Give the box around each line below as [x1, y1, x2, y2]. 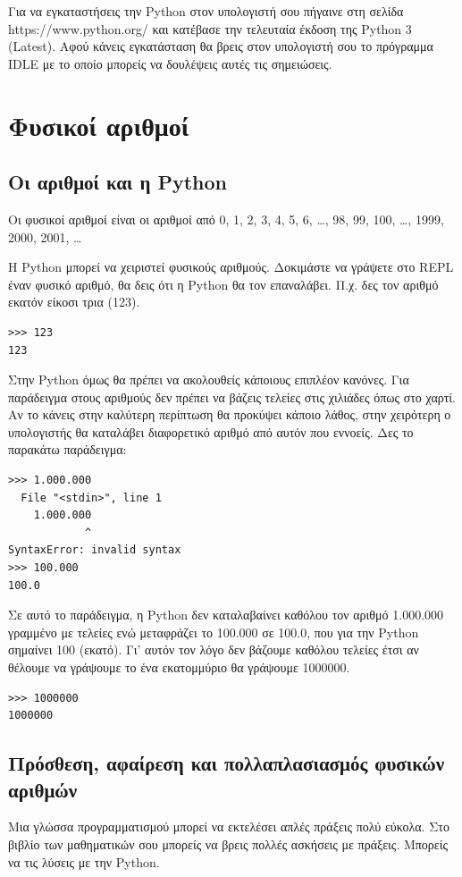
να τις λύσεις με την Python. [8, 852, 160, 871]
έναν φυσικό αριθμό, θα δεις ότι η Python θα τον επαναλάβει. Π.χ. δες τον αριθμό [8, 274, 439, 293]
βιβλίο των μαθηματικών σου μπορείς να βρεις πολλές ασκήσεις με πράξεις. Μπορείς [8, 834, 449, 853]
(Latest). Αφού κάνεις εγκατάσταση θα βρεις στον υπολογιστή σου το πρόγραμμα [8, 37, 433, 55]
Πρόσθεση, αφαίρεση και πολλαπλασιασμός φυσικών [8, 749, 445, 777]
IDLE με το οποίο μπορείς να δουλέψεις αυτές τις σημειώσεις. [8, 54, 332, 72]
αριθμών [8, 775, 78, 803]
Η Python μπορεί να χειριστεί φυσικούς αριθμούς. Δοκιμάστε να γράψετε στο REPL [8, 257, 454, 276]
